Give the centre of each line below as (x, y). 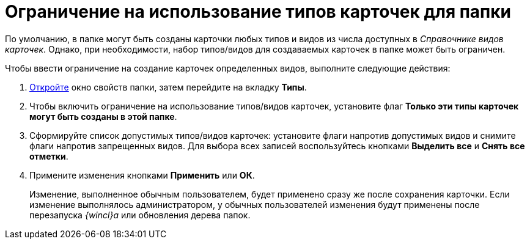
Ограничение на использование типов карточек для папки (258, 12)
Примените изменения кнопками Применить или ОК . (142, 175)
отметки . (49, 156)
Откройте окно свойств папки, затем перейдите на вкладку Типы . (168, 87)
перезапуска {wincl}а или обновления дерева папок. (140, 215)
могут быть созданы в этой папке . (103, 116)
